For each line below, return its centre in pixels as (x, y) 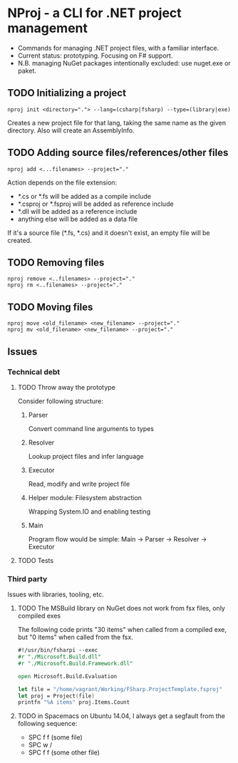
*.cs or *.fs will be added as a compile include (84, 196)
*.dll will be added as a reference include (77, 211)
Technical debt (34, 372)
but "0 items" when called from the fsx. (75, 637)
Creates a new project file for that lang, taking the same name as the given (117, 123)
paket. (27, 71)
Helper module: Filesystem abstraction (85, 497)
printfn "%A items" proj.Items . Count (74, 702)
